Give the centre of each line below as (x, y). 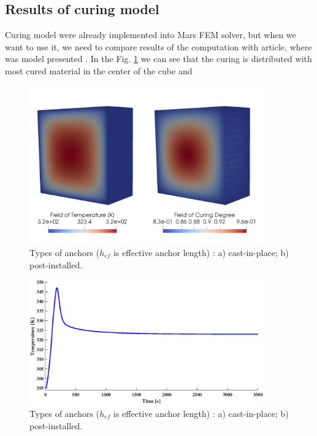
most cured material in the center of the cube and (99, 70)
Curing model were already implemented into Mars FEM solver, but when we (151, 35)
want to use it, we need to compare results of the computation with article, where (158, 46)
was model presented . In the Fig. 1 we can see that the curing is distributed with (158, 59)
